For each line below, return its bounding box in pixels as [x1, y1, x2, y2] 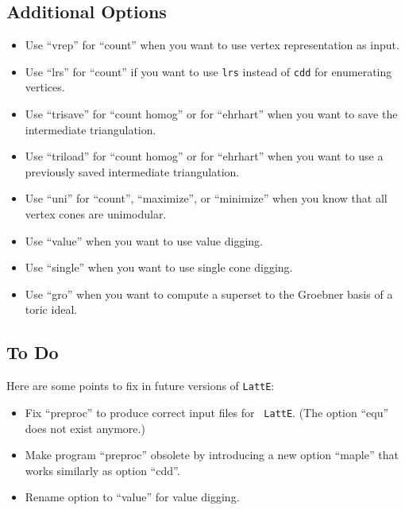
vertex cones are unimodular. [25, 206, 167, 222]
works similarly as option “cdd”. [25, 462, 180, 478]
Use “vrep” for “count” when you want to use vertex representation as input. [25, 37, 399, 53]
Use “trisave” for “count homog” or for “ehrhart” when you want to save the [25, 106, 398, 122]
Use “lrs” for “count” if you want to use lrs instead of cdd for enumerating [25, 63, 392, 79]
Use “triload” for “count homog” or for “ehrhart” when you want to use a [25, 148, 384, 164]
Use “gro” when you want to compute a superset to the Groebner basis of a [25, 285, 393, 302]
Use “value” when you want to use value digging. [25, 232, 263, 249]
